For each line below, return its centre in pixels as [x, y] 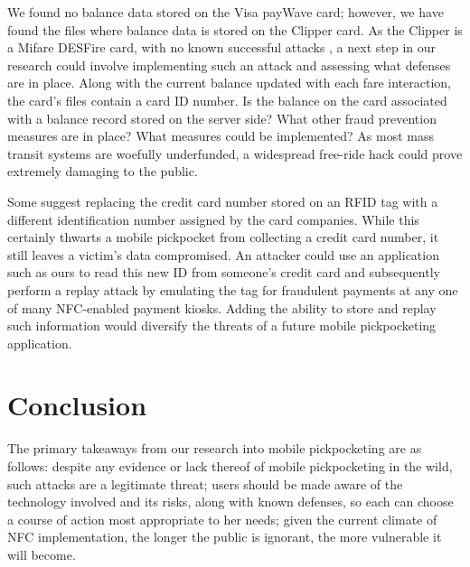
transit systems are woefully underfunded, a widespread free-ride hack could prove [235, 153]
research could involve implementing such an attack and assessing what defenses [229, 65]
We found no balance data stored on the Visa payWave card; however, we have [226, 12]
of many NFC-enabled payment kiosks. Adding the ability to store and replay [222, 307]
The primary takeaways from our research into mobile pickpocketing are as [215, 448]
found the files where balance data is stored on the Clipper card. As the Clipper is [235, 29]
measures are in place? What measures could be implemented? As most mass [221, 136]
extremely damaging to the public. [103, 171]
